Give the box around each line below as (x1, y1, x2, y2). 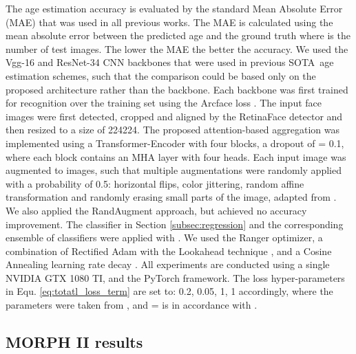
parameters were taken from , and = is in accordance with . (6, 298, 258, 312)
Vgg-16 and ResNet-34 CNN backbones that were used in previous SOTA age (6, 55, 334, 69)
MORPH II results (6, 331, 143, 353)
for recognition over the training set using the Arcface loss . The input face (6, 96, 322, 110)
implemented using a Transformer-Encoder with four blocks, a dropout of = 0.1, (6, 135, 344, 150)
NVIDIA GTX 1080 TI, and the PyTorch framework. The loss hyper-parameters (6, 270, 345, 285)
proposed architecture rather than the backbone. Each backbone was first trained (6, 82, 348, 96)
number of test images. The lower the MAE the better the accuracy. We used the (6, 41, 348, 56)
